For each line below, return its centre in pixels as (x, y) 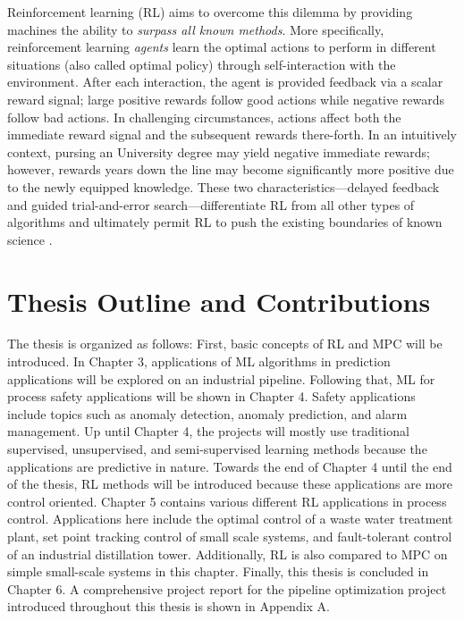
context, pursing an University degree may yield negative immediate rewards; (219, 151)
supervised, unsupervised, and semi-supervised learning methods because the (217, 449)
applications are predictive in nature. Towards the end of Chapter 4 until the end (230, 466)
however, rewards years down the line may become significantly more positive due (231, 169)
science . (30, 239)
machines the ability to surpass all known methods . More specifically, (196, 29)
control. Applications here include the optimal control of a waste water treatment (230, 519)
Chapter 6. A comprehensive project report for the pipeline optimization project (227, 588)
